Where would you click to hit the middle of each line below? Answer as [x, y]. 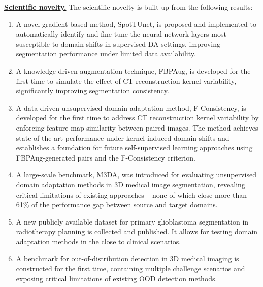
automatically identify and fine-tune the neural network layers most [121, 34]
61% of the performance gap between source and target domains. [117, 204]
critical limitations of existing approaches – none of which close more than [131, 194]
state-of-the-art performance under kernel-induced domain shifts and [123, 137]
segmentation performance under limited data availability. [106, 54]
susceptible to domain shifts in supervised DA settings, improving [118, 43]
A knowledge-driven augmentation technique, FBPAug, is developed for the [133, 70]
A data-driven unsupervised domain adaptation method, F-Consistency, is [131, 107]
